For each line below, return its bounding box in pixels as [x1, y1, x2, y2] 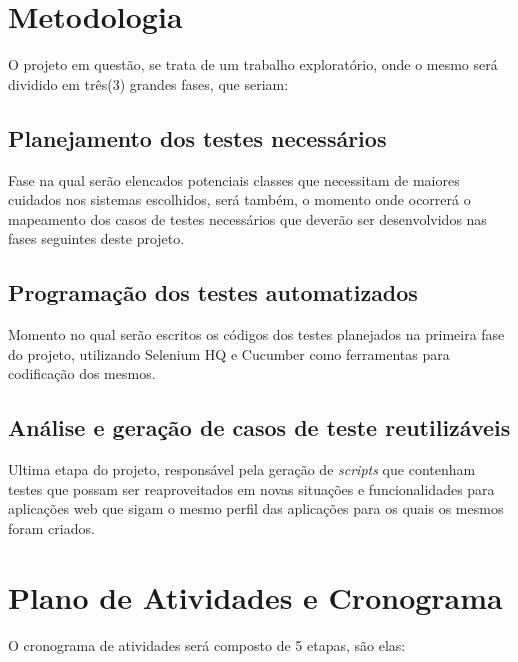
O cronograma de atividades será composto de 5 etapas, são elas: [8, 634, 406, 655]
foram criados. [8, 517, 95, 538]
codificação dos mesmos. [8, 363, 156, 384]
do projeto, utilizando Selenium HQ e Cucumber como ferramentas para [8, 343, 450, 364]
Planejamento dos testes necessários [8, 122, 387, 153]
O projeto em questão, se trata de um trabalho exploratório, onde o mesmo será [8, 54, 498, 75]
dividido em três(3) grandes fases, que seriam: [8, 73, 289, 94]
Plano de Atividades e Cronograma [8, 576, 503, 617]
